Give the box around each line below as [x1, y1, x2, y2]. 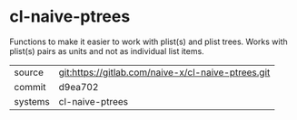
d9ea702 [58, 80, 99, 93]
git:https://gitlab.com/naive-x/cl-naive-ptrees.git [58, 66, 271, 78]
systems [14, 95, 50, 107]
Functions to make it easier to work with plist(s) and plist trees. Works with [9, 36, 288, 47]
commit [14, 80, 46, 93]
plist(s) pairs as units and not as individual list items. [9, 45, 204, 56]
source [14, 66, 44, 78]
